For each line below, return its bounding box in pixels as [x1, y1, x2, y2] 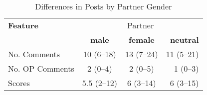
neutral [170, 34, 199, 45]
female [128, 34, 155, 45]
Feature [8, 19, 38, 31]
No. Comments [8, 48, 60, 60]
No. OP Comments [8, 63, 74, 74]
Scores [8, 77, 30, 89]
